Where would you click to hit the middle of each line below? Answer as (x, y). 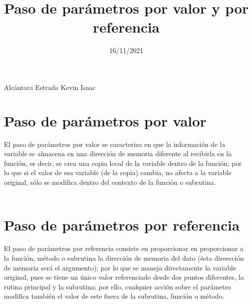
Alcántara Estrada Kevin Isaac (50, 87)
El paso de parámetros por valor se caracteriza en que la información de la (115, 144)
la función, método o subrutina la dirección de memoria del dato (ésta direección (124, 258)
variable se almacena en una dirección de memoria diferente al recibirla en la (118, 153)
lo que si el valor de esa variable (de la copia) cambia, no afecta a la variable (118, 172)
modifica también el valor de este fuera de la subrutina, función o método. (114, 296)
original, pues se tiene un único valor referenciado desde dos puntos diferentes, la (124, 277)
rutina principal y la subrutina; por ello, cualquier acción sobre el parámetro (118, 286)
